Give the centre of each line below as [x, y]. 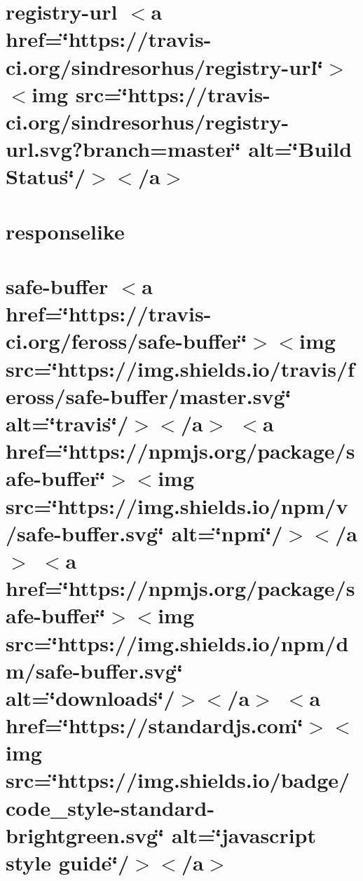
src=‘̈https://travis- [173, 93]
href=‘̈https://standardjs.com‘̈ [155, 725]
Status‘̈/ [46, 176]
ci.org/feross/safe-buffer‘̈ [126, 341]
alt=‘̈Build [300, 149]
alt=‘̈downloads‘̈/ [90, 697]
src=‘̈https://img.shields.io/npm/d [177, 643]
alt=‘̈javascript [244, 834]
